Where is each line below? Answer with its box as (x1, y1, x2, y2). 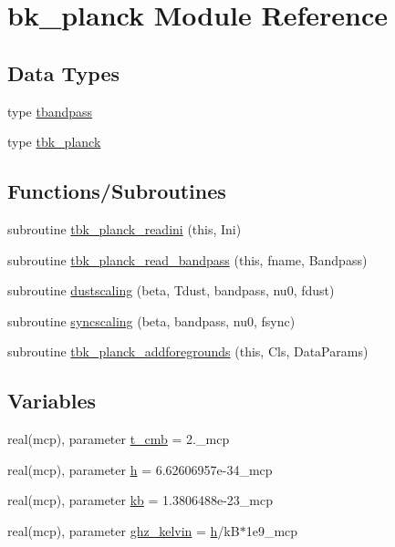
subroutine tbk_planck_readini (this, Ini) (7, 219, 242, 238)
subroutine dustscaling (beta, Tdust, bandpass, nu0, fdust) (7, 281, 335, 300)
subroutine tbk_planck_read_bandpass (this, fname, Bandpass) (7, 250, 368, 269)
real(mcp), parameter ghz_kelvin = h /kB (7, 521, 240, 540)
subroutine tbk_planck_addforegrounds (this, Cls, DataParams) (7, 342, 369, 361)
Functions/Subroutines (7, 177, 226, 205)
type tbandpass (7, 101, 93, 120)
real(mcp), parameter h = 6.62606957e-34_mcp (7, 459, 273, 479)
